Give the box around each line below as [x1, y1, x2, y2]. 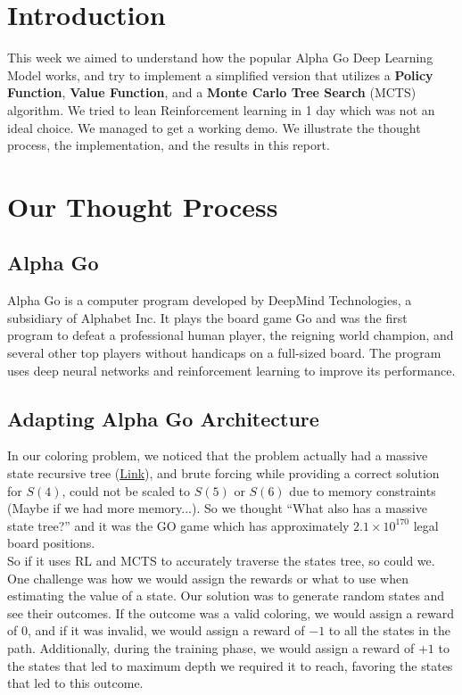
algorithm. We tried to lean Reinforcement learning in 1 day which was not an [7, 100, 435, 119]
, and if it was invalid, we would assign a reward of [27, 621, 305, 640]
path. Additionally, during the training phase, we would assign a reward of [7, 638, 415, 657]
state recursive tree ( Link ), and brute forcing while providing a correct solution [7, 464, 440, 483]
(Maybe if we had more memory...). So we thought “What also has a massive [7, 499, 427, 517]
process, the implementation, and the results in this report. [7, 136, 330, 154]
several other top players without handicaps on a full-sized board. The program [7, 343, 441, 362]
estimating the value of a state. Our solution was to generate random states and [7, 586, 445, 605]
